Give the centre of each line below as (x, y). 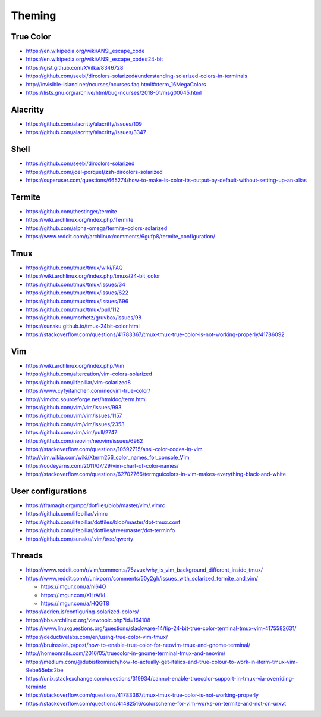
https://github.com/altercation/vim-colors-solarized (89, 374)
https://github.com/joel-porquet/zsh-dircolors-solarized (94, 172)
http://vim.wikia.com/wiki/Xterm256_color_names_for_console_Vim (108, 457)
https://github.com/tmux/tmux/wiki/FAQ (74, 268)
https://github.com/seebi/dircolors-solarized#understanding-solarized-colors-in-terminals (137, 76)
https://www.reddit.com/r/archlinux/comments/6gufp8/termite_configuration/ (120, 237)
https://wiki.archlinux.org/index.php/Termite (80, 220)
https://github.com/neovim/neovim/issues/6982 (84, 440)
